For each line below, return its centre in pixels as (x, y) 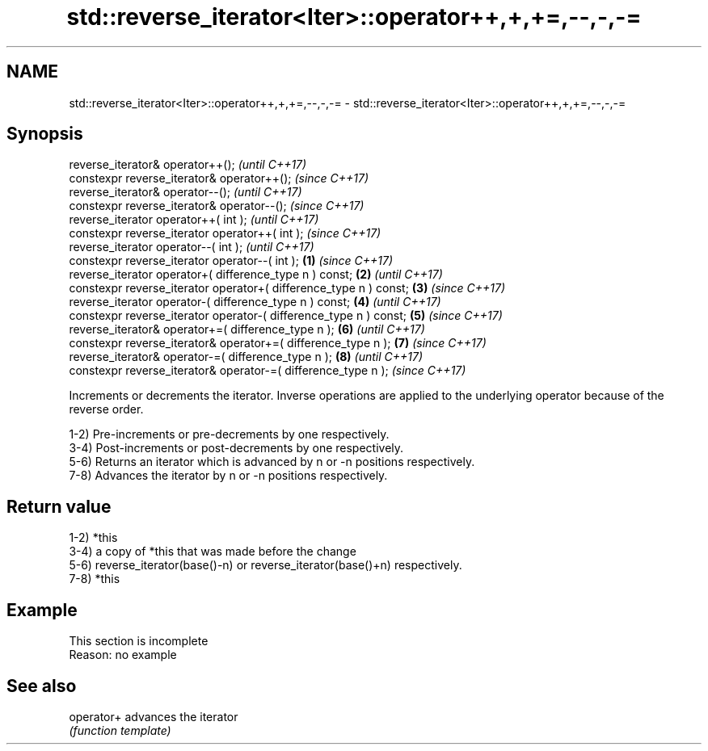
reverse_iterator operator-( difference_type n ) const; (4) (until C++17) (255, 302)
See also (42, 686)
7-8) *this (95, 579)
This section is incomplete (139, 641)
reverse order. (106, 409)
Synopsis (45, 134)
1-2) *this (93, 538)
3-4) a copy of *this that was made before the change (213, 552)
